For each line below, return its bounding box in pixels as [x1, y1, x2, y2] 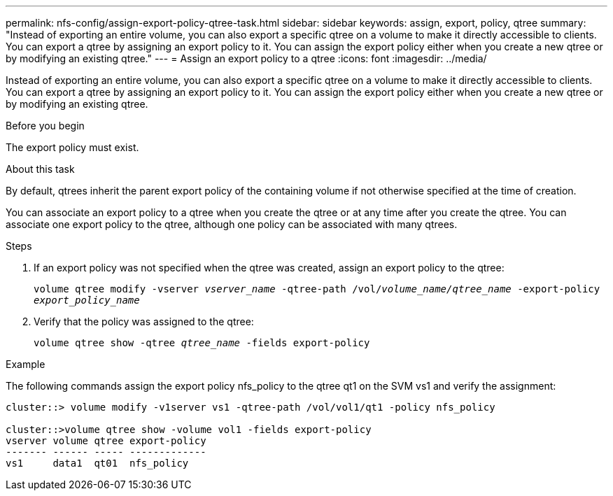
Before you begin [6, 120, 85, 132]
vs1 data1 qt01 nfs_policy [6, 458, 189, 469]
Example [6, 358, 45, 370]
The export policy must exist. [6, 141, 139, 153]
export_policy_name [34, 295, 140, 306]
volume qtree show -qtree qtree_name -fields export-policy [34, 337, 370, 348]
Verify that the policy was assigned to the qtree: [34, 316, 254, 327]
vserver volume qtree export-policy [6, 435, 206, 446]
